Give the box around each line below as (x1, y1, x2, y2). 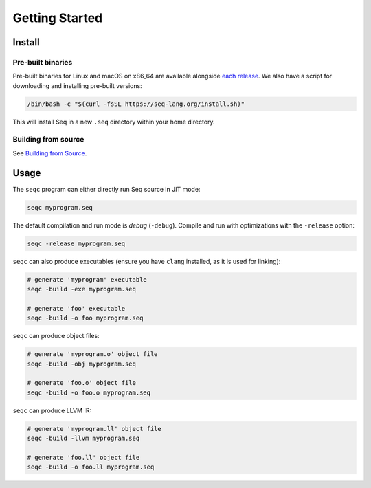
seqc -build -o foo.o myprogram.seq (27, 388, 151, 397)
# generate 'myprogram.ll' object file (27, 425, 161, 432)
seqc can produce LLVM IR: (12, 406, 92, 414)
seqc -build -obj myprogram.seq (27, 359, 137, 368)
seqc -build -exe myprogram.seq (27, 285, 137, 293)
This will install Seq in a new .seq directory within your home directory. (12, 118, 216, 126)
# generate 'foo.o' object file (27, 379, 137, 387)
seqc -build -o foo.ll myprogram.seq (27, 463, 155, 471)
